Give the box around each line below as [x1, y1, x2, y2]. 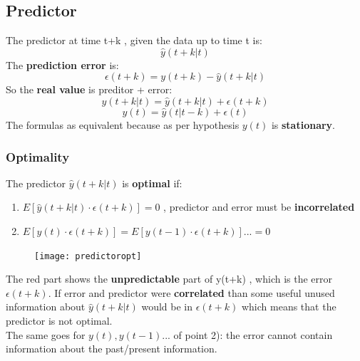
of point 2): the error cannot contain [173, 327, 333, 342]
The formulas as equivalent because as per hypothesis [6, 117, 240, 132]
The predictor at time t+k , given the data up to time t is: [6, 33, 262, 48]
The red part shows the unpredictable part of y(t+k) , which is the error [6, 271, 333, 286]
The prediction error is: [6, 57, 119, 72]
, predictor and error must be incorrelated [163, 199, 355, 214]
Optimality [6, 147, 70, 165]
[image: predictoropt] [34, 251, 142, 261]
